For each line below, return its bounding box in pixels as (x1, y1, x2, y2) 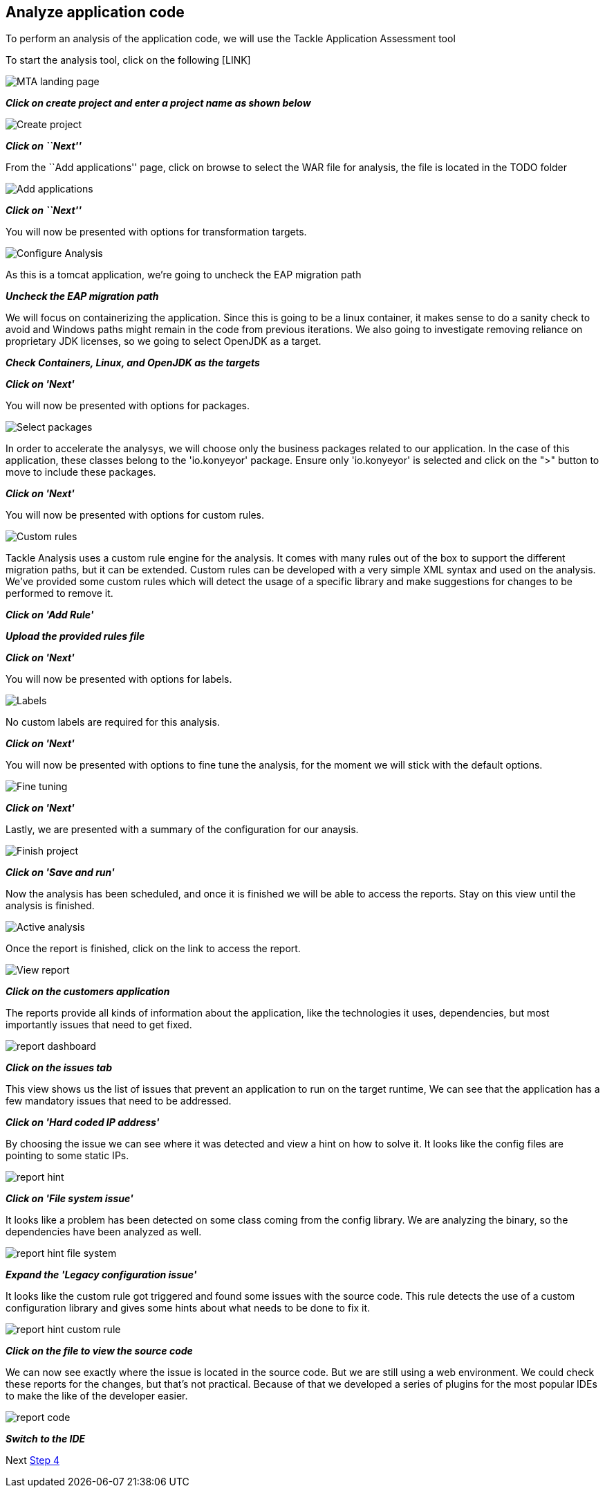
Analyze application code (6, 3, 185, 21)
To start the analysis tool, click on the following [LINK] (6, 54, 251, 66)
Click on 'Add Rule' (6, 609, 94, 621)
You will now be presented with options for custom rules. (6, 509, 264, 521)
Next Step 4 (6, 1454, 59, 1467)
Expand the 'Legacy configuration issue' (6, 1269, 197, 1281)
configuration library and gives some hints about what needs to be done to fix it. (6, 1302, 371, 1314)
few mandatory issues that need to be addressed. (6, 1095, 232, 1107)
